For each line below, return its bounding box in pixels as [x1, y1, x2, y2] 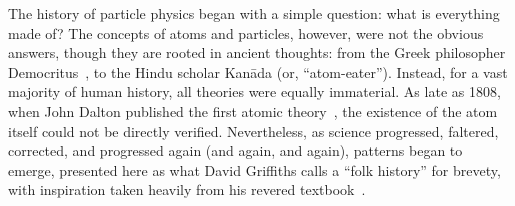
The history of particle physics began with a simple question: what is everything [8, 3, 500, 23]
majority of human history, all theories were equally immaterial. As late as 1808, [8, 81, 501, 102]
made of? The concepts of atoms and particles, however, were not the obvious [8, 22, 484, 43]
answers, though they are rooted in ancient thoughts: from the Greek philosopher [8, 42, 506, 63]
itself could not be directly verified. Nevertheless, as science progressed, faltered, [8, 120, 499, 141]
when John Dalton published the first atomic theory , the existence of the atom [8, 100, 498, 121]
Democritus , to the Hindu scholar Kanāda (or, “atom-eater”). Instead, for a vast [8, 61, 508, 82]
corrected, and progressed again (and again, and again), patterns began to [8, 140, 463, 161]
